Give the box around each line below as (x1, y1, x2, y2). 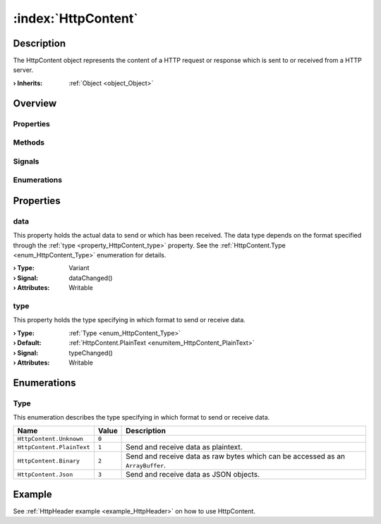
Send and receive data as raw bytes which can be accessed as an (126, 451, 346, 461)
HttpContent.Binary (17, 457, 80, 465)
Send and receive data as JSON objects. (126, 470, 260, 480)
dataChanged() (68, 274, 113, 282)
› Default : (13, 339, 42, 347)
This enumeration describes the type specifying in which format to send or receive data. (13, 413, 270, 422)
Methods (13, 138, 45, 147)
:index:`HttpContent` (13, 11, 139, 26)
